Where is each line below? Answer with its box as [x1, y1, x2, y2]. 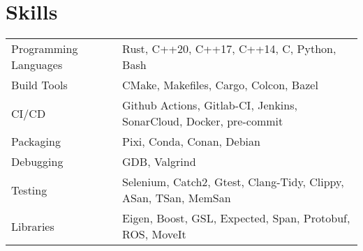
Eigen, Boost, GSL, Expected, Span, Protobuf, [122, 210, 350, 227]
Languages [11, 56, 63, 73]
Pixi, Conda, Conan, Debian [122, 133, 260, 150]
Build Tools [11, 77, 68, 93]
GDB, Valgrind [122, 153, 196, 170]
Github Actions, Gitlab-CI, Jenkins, [122, 97, 297, 114]
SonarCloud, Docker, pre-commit [122, 113, 283, 130]
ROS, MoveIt [122, 226, 186, 243]
